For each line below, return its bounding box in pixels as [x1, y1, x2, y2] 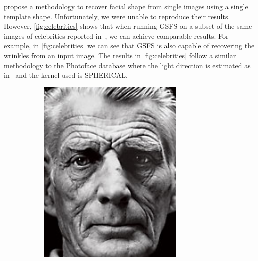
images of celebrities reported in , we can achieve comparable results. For [4, 30, 229, 41]
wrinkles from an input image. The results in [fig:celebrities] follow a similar [4, 50, 236, 60]
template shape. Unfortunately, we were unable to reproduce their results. [4, 11, 230, 21]
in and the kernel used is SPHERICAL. [4, 70, 128, 80]
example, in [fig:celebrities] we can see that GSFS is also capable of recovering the [4, 40, 255, 51]
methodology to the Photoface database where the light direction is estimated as [4, 60, 251, 70]
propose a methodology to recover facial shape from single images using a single [4, 1, 248, 11]
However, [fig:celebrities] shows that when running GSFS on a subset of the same [4, 21, 252, 31]
